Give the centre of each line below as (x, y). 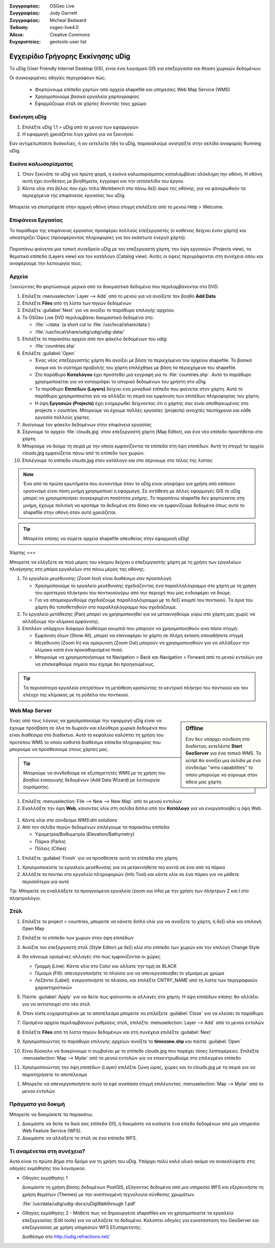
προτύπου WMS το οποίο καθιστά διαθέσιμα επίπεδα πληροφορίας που (85, 742)
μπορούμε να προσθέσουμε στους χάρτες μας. (59, 749)
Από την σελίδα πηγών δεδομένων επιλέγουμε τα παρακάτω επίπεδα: (96, 827)
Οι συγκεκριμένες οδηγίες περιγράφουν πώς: (58, 78)
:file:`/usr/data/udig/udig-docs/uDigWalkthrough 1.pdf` (79, 1204)
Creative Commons (70, 34)
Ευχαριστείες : (25, 41)
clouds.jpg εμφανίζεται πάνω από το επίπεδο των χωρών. (84, 453)
